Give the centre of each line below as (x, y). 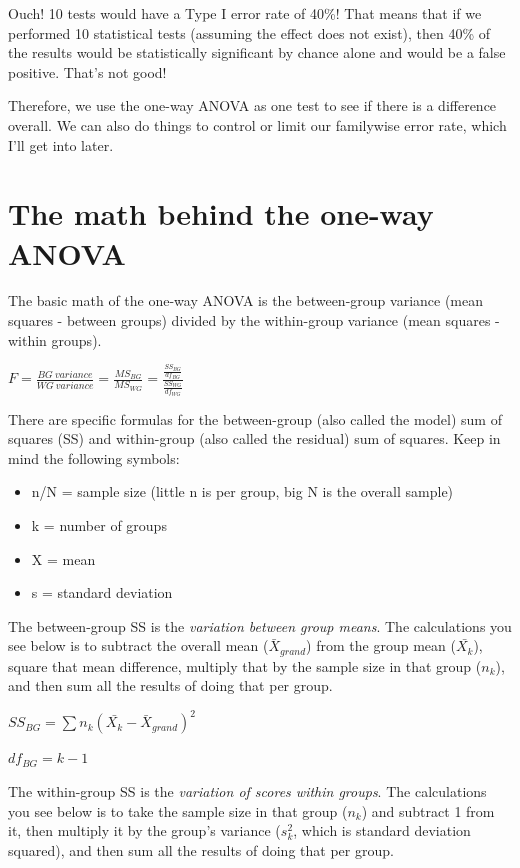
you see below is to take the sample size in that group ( (178, 810)
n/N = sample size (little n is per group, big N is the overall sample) (242, 491)
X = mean (63, 558)
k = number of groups (99, 524)
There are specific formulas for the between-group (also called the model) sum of (255, 418)
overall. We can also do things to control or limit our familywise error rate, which (257, 124)
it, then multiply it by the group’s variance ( (144, 830)
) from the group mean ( (381, 645)
